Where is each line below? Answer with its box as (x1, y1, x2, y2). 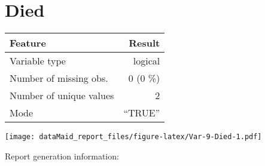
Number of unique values (10, 88, 114, 103)
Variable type (10, 54, 66, 68)
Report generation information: (5, 149, 119, 162)
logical (133, 54, 160, 68)
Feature (10, 36, 46, 50)
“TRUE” (123, 106, 160, 120)
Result (129, 36, 160, 50)
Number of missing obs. (10, 71, 108, 85)
